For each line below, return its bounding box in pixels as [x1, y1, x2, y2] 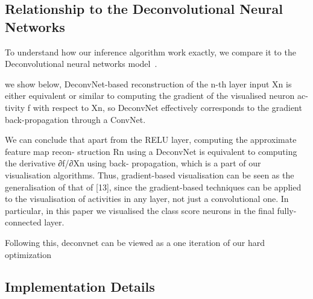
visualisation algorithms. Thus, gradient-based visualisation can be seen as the [5, 168, 294, 181]
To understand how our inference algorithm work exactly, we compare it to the [5, 45, 296, 58]
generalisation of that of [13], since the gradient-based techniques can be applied [5, 180, 302, 193]
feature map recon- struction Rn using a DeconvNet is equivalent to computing [5, 145, 297, 157]
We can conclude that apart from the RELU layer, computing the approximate [5, 133, 297, 146]
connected [5, 216, 42, 228]
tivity [5, 101, 25, 113]
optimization [5, 248, 52, 260]
